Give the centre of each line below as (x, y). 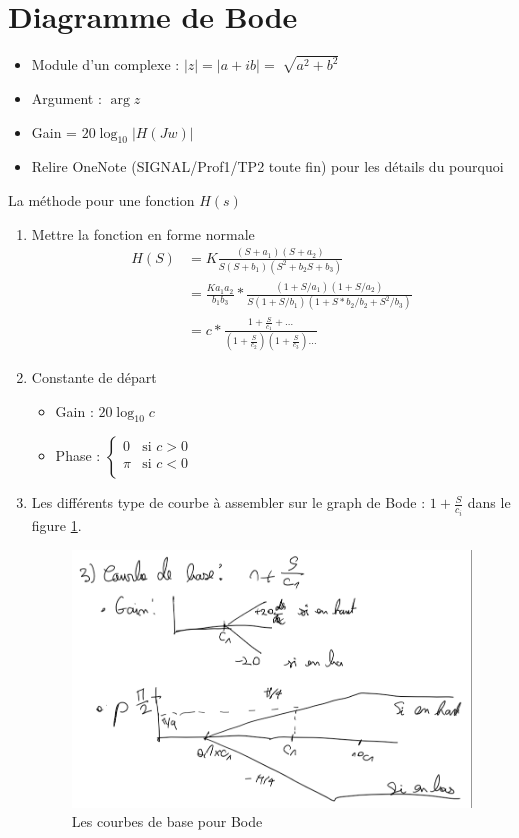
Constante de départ (94, 377)
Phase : (78, 455)
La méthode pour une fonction (101, 199)
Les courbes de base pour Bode (167, 821)
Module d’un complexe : (105, 64)
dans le (489, 502)
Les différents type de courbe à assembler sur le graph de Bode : (228, 502)
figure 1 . (56, 524)
